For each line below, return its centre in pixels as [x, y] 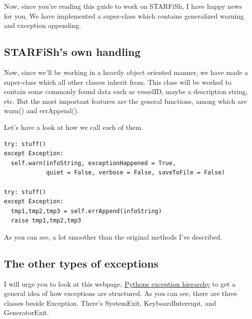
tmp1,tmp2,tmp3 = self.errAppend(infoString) [87, 211]
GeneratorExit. [26, 312]
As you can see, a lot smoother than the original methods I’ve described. [113, 236]
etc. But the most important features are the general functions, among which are [126, 101]
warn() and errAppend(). [41, 110]
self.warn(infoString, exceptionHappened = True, [93, 163]
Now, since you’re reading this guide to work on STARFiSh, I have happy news [123, 6]
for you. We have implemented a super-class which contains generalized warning [124, 15]
